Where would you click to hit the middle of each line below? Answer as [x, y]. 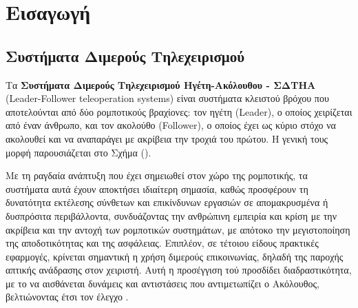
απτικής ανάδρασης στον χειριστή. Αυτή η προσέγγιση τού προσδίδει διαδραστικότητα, [179, 270]
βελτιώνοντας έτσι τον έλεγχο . [67, 297]
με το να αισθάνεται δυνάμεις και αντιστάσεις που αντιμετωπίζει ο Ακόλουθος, [162, 283]
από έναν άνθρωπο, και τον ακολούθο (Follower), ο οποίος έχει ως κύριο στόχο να [171, 125]
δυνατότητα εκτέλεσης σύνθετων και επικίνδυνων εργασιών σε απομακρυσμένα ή [167, 202]
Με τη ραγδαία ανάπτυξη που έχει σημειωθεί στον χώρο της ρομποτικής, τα [157, 175]
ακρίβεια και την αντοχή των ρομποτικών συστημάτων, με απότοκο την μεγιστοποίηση [178, 229]
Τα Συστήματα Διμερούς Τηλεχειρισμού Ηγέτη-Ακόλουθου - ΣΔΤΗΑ [161, 84]
